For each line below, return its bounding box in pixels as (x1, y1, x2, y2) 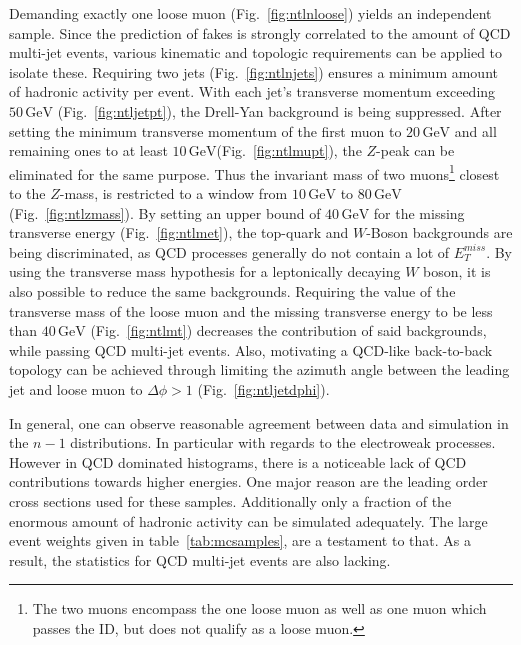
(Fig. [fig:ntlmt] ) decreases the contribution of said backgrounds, (90, 320, 487, 341)
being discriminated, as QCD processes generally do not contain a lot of (9, 241, 450, 262)
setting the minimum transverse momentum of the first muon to (9, 120, 402, 141)
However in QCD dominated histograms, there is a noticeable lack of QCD (9, 451, 467, 472)
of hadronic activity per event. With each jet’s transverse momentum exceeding (9, 81, 496, 102)
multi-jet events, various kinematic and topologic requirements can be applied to (9, 42, 503, 63)
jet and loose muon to (9, 378, 143, 399)
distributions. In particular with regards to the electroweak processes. (70, 432, 496, 453)
